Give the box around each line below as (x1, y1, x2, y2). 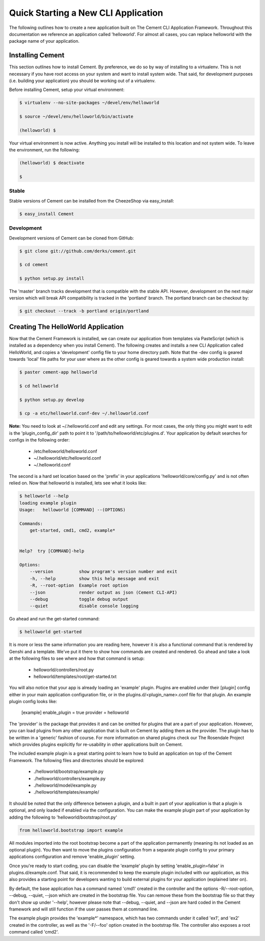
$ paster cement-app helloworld (19, 369, 98, 375)
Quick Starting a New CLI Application (9, 7, 163, 18)
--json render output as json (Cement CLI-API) (29, 589, 178, 595)
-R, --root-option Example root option (29, 583, 129, 588)
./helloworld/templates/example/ (33, 789, 100, 795)
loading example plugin (19, 500, 77, 506)
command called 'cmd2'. (9, 929, 59, 935)
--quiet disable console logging (29, 603, 139, 609)
